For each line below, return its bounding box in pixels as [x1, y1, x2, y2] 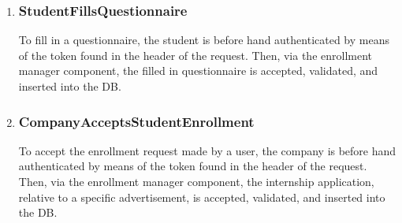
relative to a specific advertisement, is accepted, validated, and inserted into [18, 188, 385, 205]
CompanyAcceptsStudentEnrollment [18, 111, 255, 131]
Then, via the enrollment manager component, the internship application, [18, 173, 374, 189]
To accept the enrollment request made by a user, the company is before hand [18, 142, 396, 158]
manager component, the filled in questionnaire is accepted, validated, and [18, 62, 378, 79]
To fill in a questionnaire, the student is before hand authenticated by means [18, 32, 389, 48]
